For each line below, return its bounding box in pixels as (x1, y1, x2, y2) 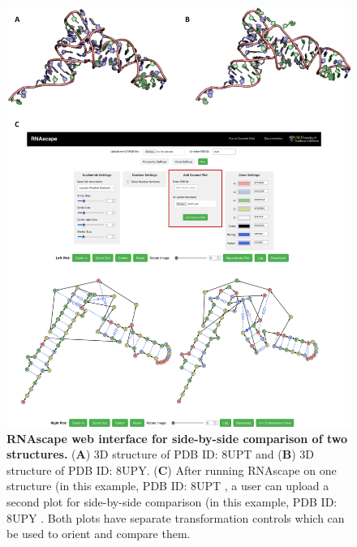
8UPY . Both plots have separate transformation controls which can (6, 509, 345, 526)
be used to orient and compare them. (6, 525, 191, 542)
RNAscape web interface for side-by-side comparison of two (6, 429, 347, 446)
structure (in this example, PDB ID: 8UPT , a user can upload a (6, 477, 329, 494)
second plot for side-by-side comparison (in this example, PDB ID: (6, 493, 338, 510)
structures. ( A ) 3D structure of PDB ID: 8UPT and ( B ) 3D (6, 446, 314, 463)
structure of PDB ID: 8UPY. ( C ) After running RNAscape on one (6, 461, 337, 478)
